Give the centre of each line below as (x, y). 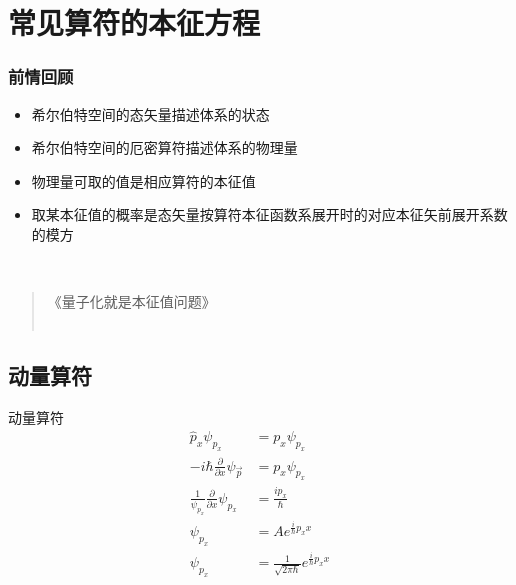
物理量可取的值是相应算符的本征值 (143, 180)
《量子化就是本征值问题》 (131, 301)
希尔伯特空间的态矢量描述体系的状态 (150, 113)
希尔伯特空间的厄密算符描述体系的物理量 (164, 147)
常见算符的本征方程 (134, 22)
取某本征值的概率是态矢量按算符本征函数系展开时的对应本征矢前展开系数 (269, 214)
